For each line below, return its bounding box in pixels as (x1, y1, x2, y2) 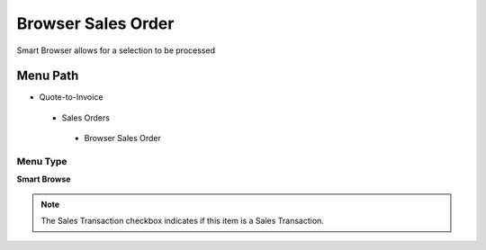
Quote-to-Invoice (39, 92, 103, 103)
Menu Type (16, 156, 67, 167)
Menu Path (16, 68, 79, 84)
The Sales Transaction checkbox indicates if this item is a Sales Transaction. (40, 216, 324, 227)
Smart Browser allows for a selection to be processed (16, 45, 216, 56)
